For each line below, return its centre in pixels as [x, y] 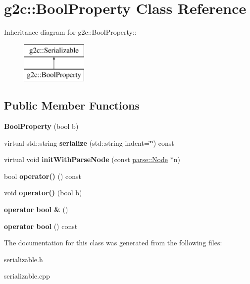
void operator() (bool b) [43, 193]
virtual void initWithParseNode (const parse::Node [86, 159]
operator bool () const [41, 226]
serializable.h [24, 259]
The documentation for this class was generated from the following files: [113, 243]
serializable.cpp [27, 276]
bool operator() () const [43, 176]
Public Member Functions [72, 105]
